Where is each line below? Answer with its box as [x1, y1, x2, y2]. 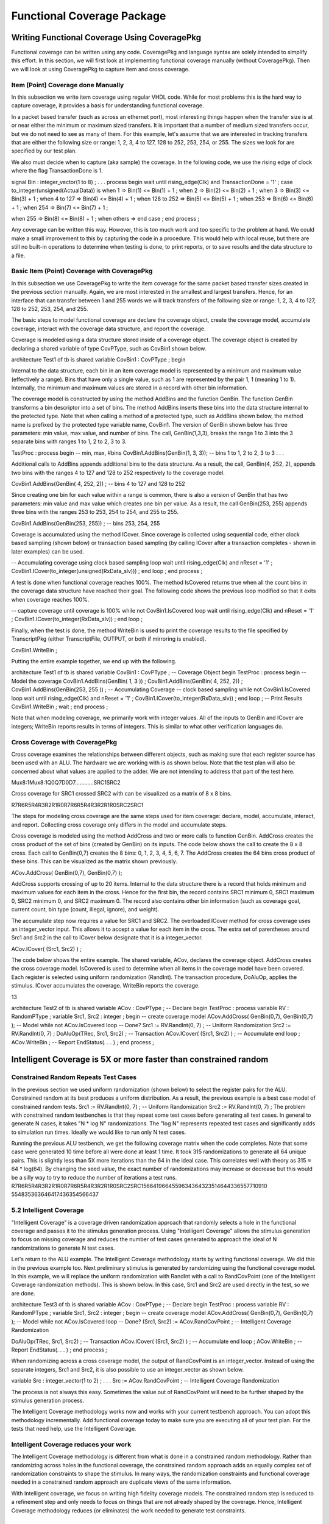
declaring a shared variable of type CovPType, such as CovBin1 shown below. [11, 344, 207, 352]
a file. [11, 252, 26, 259]
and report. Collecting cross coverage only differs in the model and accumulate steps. [11, 821, 227, 828]
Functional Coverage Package [11, 9, 166, 23]
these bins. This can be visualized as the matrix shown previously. [11, 858, 178, 865]
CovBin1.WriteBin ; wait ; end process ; [11, 703, 108, 710]
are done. [11, 1289, 36, 1297]
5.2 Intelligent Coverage [11, 1206, 85, 1214]
